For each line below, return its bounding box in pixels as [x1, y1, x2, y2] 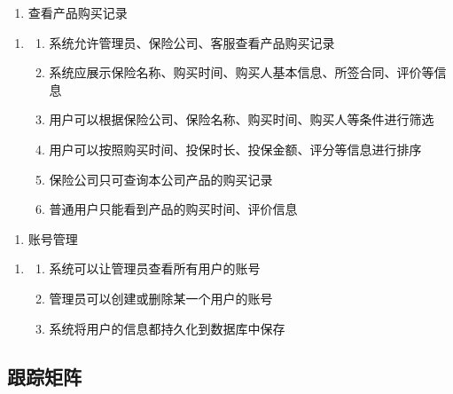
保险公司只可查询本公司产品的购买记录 [49, 169, 273, 188]
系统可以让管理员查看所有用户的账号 [49, 259, 261, 278]
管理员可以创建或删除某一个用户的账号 [49, 288, 273, 307]
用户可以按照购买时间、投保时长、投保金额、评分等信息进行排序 [49, 139, 422, 158]
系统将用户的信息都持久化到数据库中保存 [49, 319, 285, 337]
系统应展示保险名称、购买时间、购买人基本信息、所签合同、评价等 [49, 63, 434, 82]
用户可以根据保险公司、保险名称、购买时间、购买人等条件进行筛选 [49, 110, 434, 129]
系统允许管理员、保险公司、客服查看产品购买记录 [49, 33, 335, 51]
